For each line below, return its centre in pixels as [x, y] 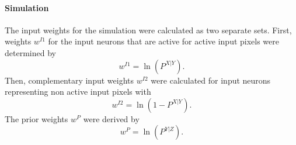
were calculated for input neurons [211, 80]
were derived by [111, 118]
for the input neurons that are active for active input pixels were [164, 41]
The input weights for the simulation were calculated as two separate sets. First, [148, 30]
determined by [30, 52]
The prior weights [36, 118]
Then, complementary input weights [69, 80]
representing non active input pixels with [78, 92]
